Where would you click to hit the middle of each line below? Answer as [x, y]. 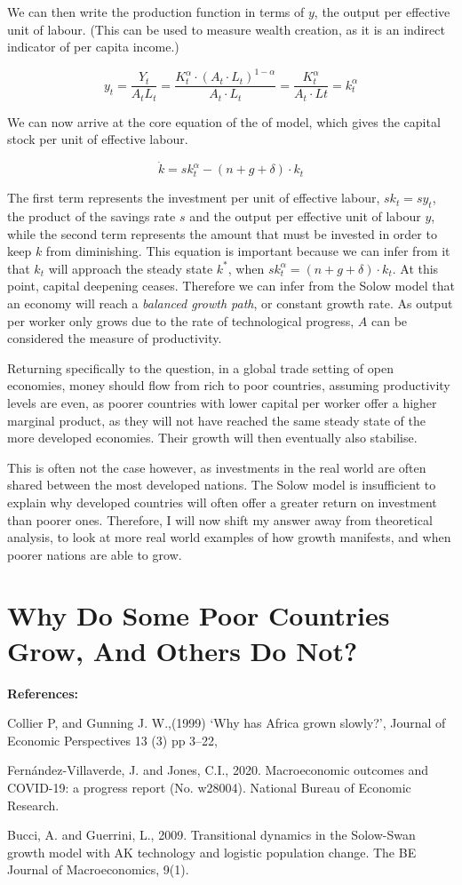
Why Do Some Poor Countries [199, 615]
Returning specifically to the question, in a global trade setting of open [200, 367]
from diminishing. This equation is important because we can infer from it [248, 251]
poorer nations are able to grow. [95, 554]
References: [43, 693]
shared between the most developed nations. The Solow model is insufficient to [222, 485]
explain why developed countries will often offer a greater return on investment [222, 502]
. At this [415, 268]
